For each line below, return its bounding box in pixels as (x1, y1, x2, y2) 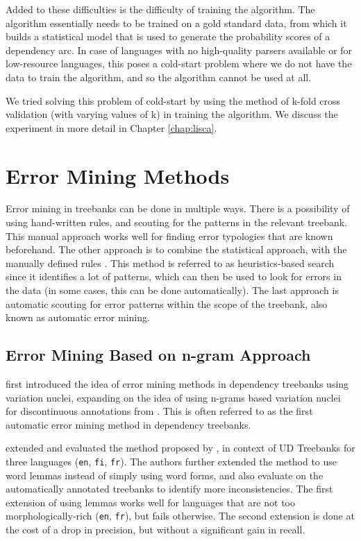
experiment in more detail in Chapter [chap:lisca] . (6, 120, 217, 135)
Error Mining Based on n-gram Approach (6, 344, 311, 366)
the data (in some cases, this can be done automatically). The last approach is (6, 283, 339, 298)
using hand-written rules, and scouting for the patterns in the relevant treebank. (6, 215, 348, 230)
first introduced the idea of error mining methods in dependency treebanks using (6, 377, 349, 391)
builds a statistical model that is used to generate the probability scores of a (6, 29, 330, 44)
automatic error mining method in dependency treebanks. (6, 417, 251, 431)
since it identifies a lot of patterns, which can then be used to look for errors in (6, 269, 342, 284)
